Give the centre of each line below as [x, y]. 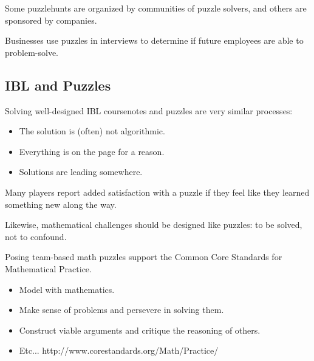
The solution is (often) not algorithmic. [92, 131]
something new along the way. [61, 204]
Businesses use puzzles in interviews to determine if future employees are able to [154, 40]
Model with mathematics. [67, 289]
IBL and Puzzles [58, 85]
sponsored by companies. [51, 20]
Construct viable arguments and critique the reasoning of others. [140, 330]
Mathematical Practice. [48, 268]
